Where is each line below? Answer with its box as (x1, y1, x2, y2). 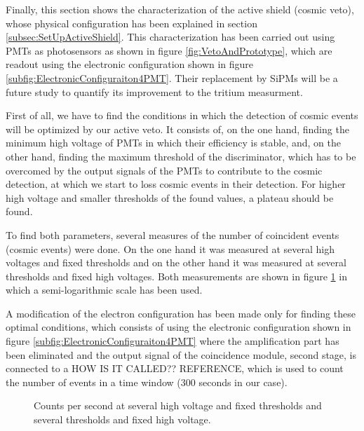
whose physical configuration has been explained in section (6, 15, 257, 30)
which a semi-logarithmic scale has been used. (6, 282, 203, 297)
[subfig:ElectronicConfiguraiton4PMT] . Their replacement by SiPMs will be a (6, 70, 338, 85)
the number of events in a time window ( (6, 374, 181, 389)
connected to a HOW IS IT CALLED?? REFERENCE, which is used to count (6, 361, 344, 376)
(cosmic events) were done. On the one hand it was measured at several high (6, 241, 335, 256)
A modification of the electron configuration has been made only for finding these (6, 306, 356, 320)
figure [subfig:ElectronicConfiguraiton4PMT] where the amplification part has (6, 334, 339, 348)
